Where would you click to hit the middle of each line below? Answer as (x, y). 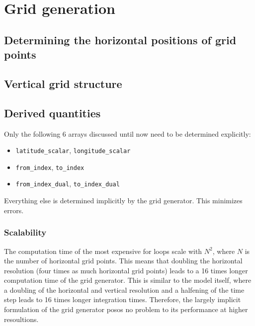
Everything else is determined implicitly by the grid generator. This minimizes (123, 201)
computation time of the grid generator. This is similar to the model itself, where (128, 280)
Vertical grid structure (63, 83)
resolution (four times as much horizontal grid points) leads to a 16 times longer (126, 270)
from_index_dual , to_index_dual (68, 184)
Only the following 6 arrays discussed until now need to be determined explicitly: (127, 133)
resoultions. (21, 319)
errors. (14, 210)
